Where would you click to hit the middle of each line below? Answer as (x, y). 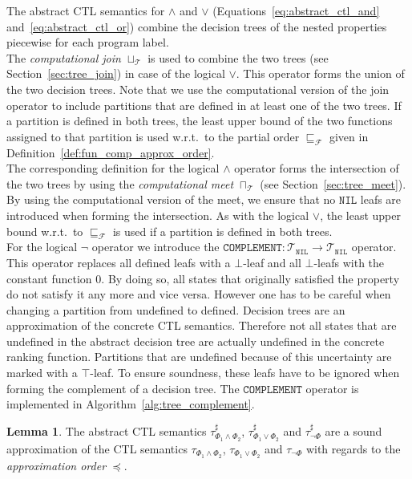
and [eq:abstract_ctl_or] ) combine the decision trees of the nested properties (197, 26)
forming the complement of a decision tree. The (123, 388)
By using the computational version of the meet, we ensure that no (171, 199)
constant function (49, 278)
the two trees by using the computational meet (120, 183)
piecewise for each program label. (88, 42)
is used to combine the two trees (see (238, 57)
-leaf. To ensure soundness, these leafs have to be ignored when (245, 373)
